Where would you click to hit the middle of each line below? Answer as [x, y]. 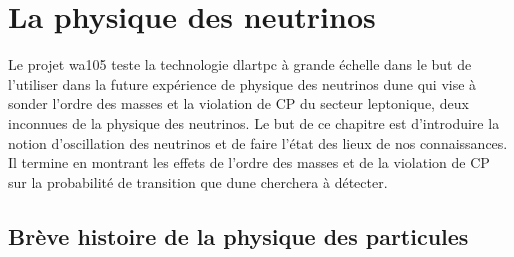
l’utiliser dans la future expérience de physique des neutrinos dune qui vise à [242, 83]
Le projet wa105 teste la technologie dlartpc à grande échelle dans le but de [240, 64]
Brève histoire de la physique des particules [238, 235]
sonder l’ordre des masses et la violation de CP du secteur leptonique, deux [238, 103]
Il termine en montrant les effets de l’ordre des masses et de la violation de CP [249, 162]
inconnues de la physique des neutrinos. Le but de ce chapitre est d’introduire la [254, 122]
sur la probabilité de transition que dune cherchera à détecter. [198, 181]
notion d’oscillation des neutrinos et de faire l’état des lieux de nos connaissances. [258, 142]
